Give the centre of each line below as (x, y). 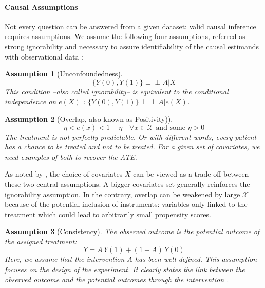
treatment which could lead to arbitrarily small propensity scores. (108, 214)
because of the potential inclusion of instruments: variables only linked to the (126, 204)
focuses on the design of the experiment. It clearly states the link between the (125, 269)
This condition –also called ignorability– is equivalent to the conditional (117, 91)
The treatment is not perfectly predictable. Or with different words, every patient (131, 136)
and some (171, 128)
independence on (31, 101)
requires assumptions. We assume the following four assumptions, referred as (125, 36)
